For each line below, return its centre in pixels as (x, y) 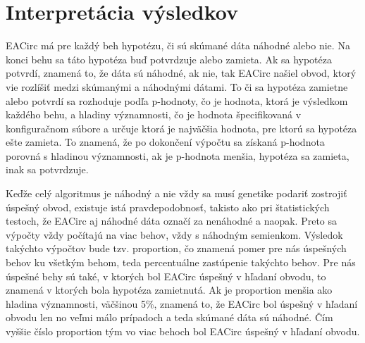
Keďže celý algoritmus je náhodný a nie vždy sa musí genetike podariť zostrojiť (177, 193)
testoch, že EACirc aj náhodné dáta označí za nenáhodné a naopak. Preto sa (172, 221)
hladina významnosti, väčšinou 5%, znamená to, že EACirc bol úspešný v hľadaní (182, 303)
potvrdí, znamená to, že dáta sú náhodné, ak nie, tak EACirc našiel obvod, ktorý (181, 73)
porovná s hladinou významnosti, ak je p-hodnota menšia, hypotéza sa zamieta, (178, 155)
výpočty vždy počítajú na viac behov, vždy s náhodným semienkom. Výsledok (174, 234)
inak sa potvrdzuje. (47, 169)
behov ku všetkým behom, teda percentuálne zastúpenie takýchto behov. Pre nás (181, 262)
